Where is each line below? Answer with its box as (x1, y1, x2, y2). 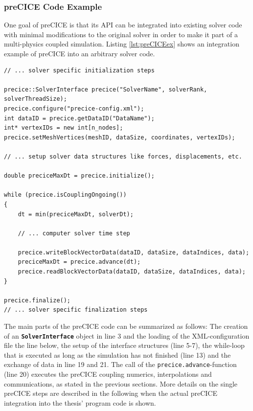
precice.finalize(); (4, 297, 71, 304)
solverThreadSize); (4, 95, 67, 103)
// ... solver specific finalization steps (4, 306, 148, 314)
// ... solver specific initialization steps (4, 67, 155, 74)
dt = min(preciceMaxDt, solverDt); (18, 210, 134, 218)
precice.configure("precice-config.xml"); (4, 105, 144, 112)
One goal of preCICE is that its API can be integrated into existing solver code (4, 20, 242, 30)
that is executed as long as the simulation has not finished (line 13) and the (4, 349, 231, 360)
